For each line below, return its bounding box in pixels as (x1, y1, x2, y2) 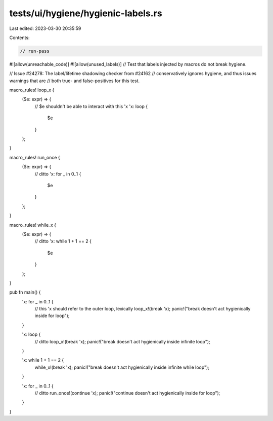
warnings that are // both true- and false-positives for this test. (9, 78, 140, 84)
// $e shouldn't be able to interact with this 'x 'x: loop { (34, 103, 148, 109)
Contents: (9, 34, 30, 41)
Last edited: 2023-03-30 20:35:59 (9, 25, 81, 31)
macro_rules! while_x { (9, 222, 57, 228)
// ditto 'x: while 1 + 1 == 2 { (34, 238, 92, 244)
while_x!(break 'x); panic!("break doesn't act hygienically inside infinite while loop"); (34, 364, 210, 370)
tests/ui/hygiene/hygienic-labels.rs (9, 8, 162, 19)
